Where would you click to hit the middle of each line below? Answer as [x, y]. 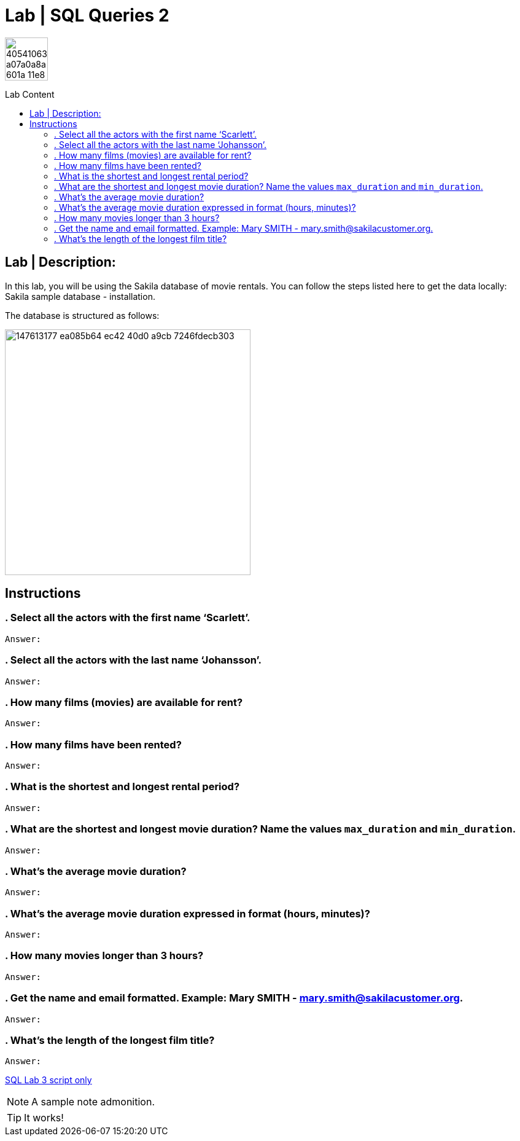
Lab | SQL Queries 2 [87, 15]
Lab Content [30, 94]
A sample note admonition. [93, 1102]
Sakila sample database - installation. [80, 296]
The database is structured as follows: [82, 315]
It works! [44, 1118]
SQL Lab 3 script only [49, 1080]
